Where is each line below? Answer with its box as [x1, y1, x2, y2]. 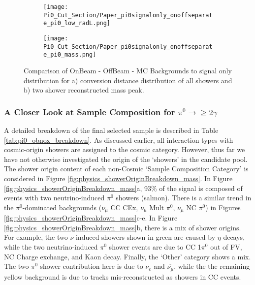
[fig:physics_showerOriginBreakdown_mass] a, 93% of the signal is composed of [4, 183, 243, 193]
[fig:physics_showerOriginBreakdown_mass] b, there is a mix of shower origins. [4, 222, 241, 232]
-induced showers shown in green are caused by [73, 232, 216, 242]
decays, [223, 232, 245, 242]
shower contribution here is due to [40, 261, 143, 271]
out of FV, [210, 241, 242, 252]
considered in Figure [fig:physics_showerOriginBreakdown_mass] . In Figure [4, 173, 233, 183]
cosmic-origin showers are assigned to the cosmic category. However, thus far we [4, 144, 245, 155]
